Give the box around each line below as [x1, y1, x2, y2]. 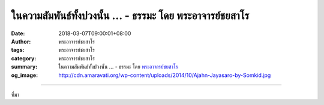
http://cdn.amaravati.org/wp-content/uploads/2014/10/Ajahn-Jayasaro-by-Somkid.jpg [58, 72, 271, 79]
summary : [11, 63, 38, 70]
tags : [11, 47, 25, 54]
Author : [11, 38, 31, 45]
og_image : [11, 72, 38, 79]
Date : [11, 30, 25, 37]
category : [11, 54, 37, 62]
